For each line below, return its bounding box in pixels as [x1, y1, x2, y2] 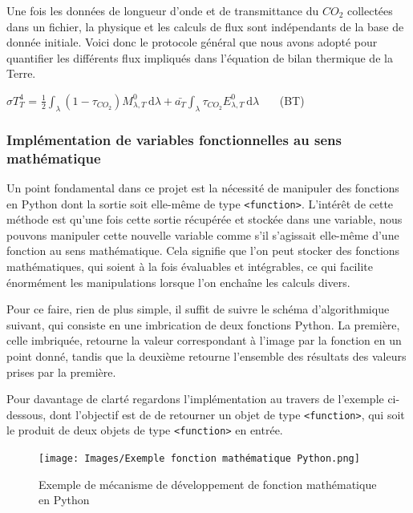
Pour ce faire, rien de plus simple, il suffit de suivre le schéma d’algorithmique [6, 301, 390, 317]
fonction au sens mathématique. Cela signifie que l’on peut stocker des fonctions [6, 242, 400, 259]
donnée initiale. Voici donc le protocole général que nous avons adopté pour [6, 34, 378, 50]
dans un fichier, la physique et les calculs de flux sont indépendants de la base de [6, 18, 404, 34]
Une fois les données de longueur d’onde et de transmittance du [6, 2, 319, 18]
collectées [346, 2, 393, 18]
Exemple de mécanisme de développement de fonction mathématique [38, 475, 377, 492]
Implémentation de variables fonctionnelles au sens [6, 129, 342, 149]
